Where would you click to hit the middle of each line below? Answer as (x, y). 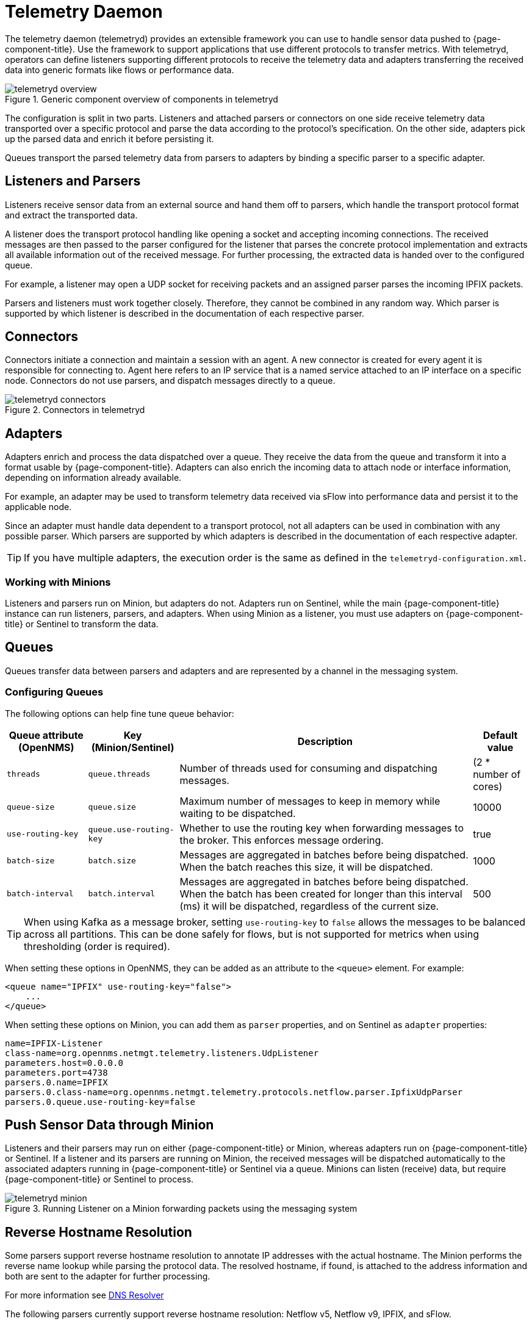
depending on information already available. (93, 478)
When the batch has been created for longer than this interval (321, 894)
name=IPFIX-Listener (54, 1043)
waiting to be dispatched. (238, 813)
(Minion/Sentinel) (133, 747)
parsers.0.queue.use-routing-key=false (100, 1102)
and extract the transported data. (71, 215)
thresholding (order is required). (97, 946)
